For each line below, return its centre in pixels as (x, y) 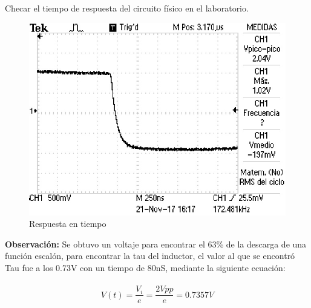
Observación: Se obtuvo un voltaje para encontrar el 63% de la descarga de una (156, 244)
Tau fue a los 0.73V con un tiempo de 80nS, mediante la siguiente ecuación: (145, 267)
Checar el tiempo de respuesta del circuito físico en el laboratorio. (127, 8)
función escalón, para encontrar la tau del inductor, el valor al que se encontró (150, 256)
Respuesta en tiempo (68, 224)
